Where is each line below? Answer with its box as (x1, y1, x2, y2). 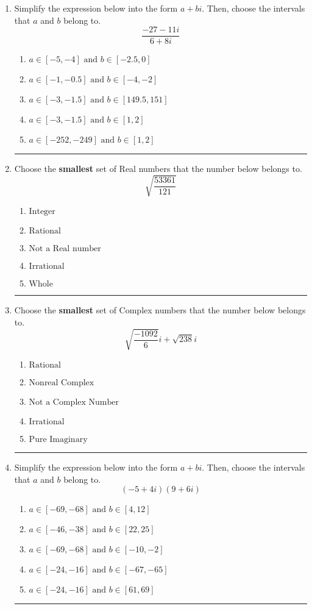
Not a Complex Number (29, 398, 119, 407)
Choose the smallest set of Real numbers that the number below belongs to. (14, 162, 302, 175)
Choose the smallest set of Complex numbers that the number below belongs (14, 304, 306, 316)
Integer (29, 207, 55, 216)
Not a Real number (29, 244, 101, 254)
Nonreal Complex (29, 379, 94, 388)
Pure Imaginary (29, 435, 88, 444)
